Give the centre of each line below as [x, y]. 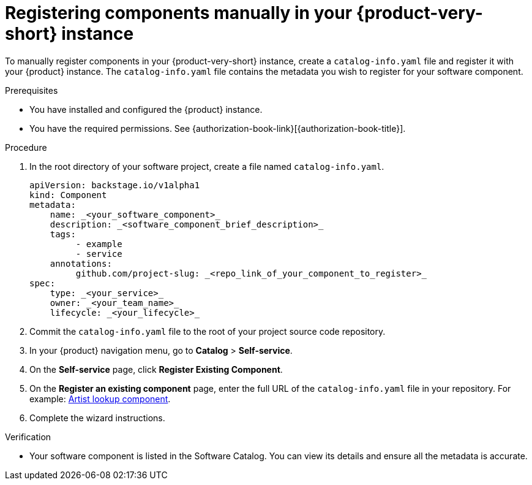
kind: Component [68, 195]
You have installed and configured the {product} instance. [146, 109]
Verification [28, 437]
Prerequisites [32, 90]
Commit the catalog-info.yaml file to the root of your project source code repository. [208, 331]
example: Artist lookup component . [100, 399]
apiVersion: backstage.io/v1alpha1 [115, 185]
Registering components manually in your [179, 13]
